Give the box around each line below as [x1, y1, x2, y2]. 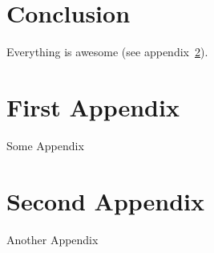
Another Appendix [6, 231, 99, 247]
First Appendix [6, 90, 180, 123]
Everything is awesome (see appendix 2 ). [6, 43, 208, 60]
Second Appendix [6, 184, 205, 217]
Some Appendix [6, 137, 84, 153]
